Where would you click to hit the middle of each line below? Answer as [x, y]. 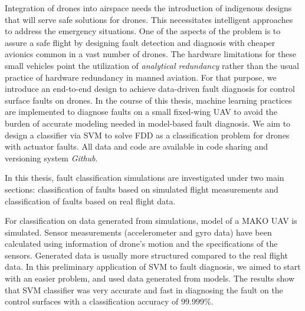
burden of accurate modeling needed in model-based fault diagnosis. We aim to [148, 123]
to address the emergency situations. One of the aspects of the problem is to [143, 31]
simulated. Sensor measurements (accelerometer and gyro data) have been [138, 232]
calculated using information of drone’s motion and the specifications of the [141, 244]
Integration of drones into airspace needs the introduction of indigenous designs [148, 8]
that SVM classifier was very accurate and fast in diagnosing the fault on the [144, 290]
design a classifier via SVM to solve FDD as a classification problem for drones [147, 135]
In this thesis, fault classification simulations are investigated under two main [145, 178]
